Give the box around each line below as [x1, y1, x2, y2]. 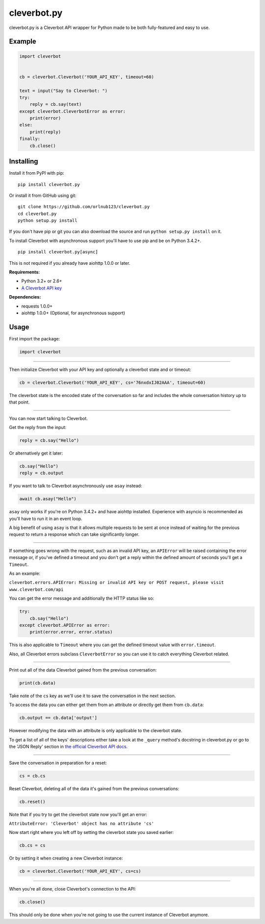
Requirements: [9, 269, 40, 275]
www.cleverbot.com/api [9, 586, 64, 592]
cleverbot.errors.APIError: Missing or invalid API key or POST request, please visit [9, 580, 224, 585]
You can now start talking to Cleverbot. [9, 415, 88, 421]
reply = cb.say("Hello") [19, 437, 79, 443]
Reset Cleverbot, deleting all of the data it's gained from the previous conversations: [9, 785, 179, 792]
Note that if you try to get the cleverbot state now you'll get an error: [9, 811, 147, 817]
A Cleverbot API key [21, 285, 62, 291]
